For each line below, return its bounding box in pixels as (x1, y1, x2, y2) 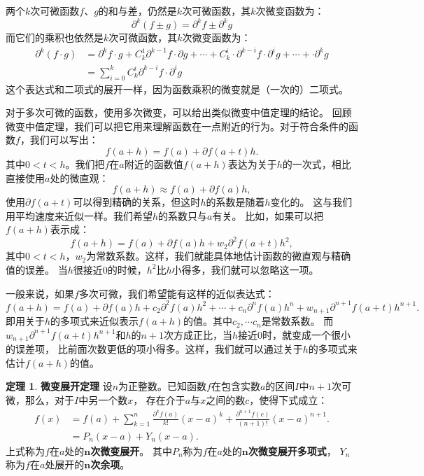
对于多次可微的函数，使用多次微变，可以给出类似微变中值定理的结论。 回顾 (6, 105, 352, 120)
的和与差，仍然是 (98, 3, 177, 17)
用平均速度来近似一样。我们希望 (6, 208, 153, 223)
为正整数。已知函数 (118, 379, 207, 393)
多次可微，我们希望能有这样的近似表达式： (78, 286, 275, 300)
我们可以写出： (29, 132, 99, 147)
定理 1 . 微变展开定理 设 (6, 379, 113, 393)
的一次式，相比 (282, 156, 351, 171)
